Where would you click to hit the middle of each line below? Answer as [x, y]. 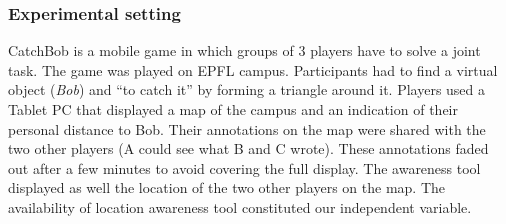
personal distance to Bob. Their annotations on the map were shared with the [247, 128]
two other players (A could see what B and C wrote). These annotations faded [248, 148]
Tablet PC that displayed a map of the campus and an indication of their [233, 109]
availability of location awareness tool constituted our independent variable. [240, 206]
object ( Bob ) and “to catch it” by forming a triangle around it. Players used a [247, 89]
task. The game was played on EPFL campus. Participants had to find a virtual [253, 69]
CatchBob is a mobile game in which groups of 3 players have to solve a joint [244, 50]
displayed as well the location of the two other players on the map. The [226, 187]
